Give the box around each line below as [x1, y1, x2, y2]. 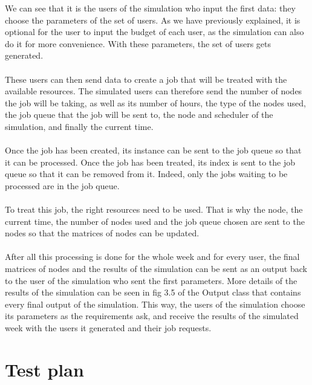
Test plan [5, 357, 84, 381]
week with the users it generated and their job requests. [5, 322, 212, 334]
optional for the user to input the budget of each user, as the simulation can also [5, 25, 304, 38]
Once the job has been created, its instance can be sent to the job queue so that [5, 144, 302, 157]
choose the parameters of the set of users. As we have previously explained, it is [5, 13, 301, 26]
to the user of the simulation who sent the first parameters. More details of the [5, 274, 297, 286]
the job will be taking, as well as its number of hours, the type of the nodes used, [5, 96, 306, 109]
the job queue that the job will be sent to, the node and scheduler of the [5, 108, 273, 121]
